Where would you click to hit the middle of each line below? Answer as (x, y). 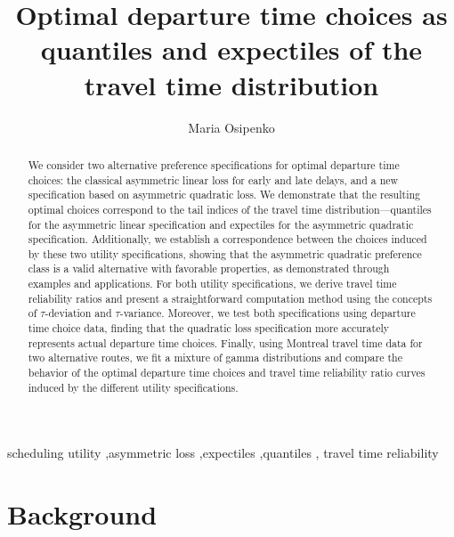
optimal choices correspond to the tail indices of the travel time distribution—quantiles (230, 209)
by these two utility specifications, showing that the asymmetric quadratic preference (225, 253)
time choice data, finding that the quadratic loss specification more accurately (209, 328)
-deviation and (78, 313)
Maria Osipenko (231, 127)
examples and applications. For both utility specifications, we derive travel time (212, 284)
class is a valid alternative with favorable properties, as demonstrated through (209, 268)
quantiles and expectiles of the (231, 49)
